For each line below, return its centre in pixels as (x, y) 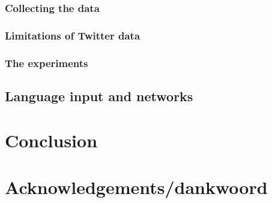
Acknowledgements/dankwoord (136, 187)
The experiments (47, 63)
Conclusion (51, 140)
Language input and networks (99, 96)
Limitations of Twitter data (73, 35)
